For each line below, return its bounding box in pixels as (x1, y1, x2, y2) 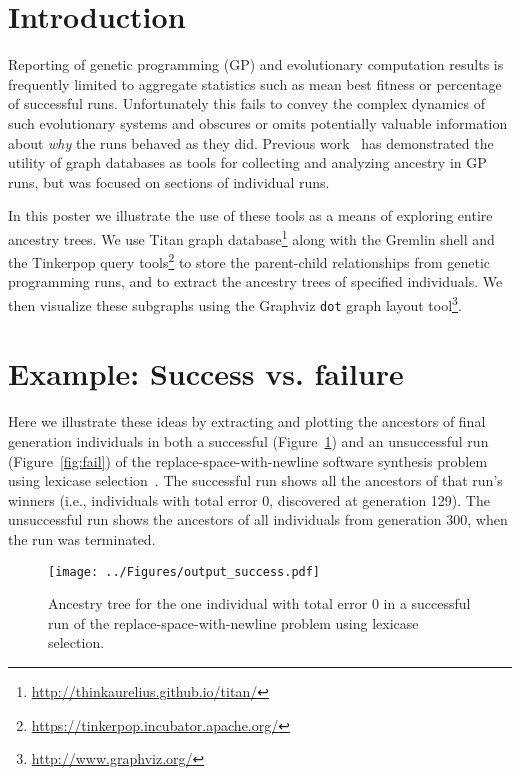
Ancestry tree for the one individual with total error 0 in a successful (48, 593, 471, 614)
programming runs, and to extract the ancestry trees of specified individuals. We (8, 271, 503, 292)
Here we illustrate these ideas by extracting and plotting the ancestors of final (8, 411, 486, 432)
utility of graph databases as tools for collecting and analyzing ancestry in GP (8, 152, 487, 173)
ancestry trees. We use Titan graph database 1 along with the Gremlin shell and (8, 225, 495, 249)
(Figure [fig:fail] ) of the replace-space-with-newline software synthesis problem (8, 450, 488, 471)
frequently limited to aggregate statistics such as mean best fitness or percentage (8, 73, 502, 94)
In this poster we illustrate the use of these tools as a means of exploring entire (8, 205, 493, 226)
